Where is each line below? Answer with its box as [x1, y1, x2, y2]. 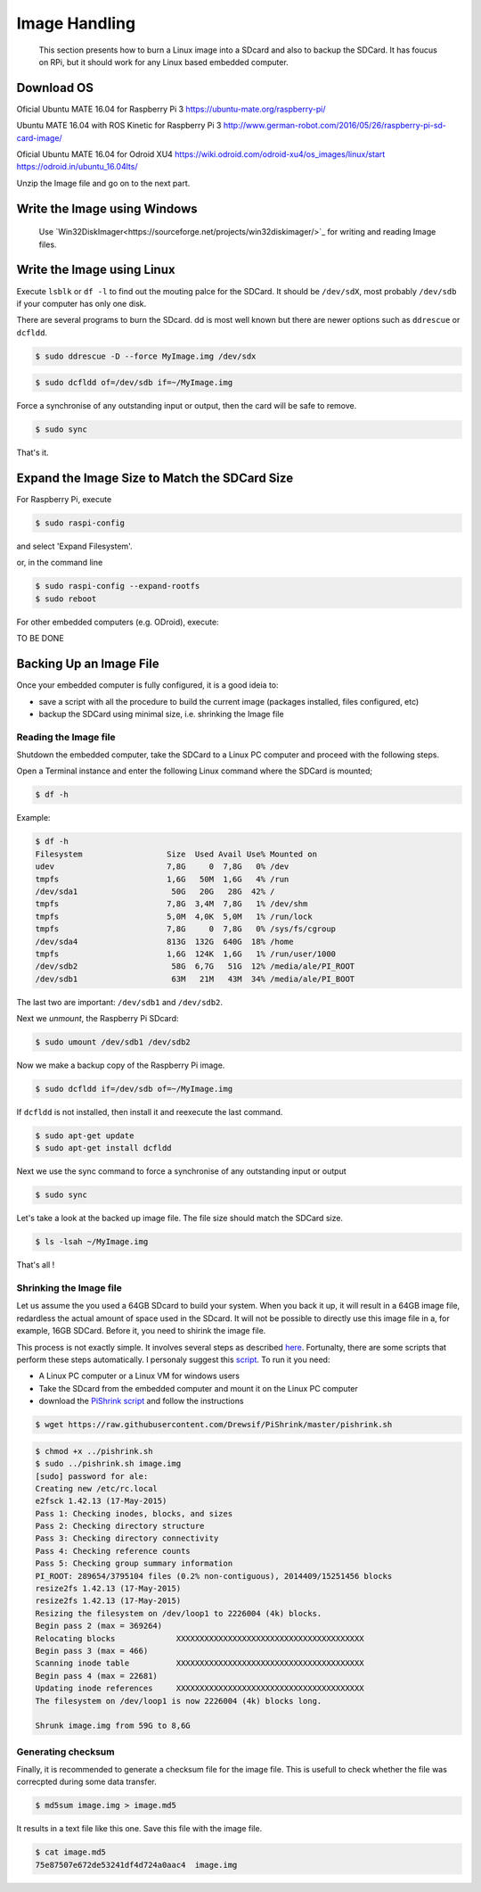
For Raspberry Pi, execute [16, 494, 112, 505]
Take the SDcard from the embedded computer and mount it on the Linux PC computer [38, 1383, 358, 1393]
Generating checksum [16, 1745, 115, 1757]
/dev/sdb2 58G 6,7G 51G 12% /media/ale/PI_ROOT [35, 962, 355, 971]
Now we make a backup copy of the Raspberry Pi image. [16, 1060, 225, 1070]
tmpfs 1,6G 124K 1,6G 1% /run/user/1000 [35, 948, 337, 959]
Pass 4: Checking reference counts [35, 1546, 191, 1556]
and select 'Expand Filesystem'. [16, 541, 133, 552]
